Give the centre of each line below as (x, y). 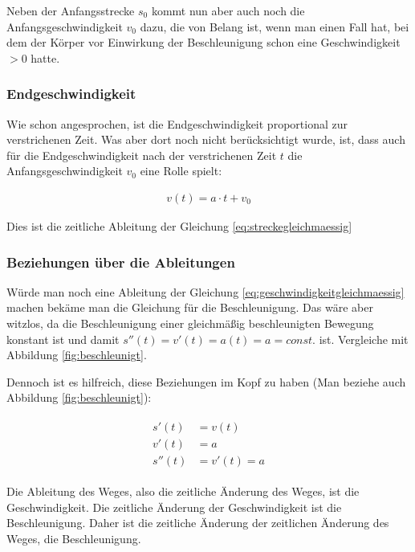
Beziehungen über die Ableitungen (121, 262)
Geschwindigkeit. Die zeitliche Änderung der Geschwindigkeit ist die (174, 507)
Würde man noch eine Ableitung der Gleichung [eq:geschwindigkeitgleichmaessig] (205, 291)
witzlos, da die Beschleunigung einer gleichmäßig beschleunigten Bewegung (190, 323)
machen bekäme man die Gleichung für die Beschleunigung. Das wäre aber (190, 307)
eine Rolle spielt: (181, 171)
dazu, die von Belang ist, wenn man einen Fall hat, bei (275, 26)
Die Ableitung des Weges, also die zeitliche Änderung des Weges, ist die (183, 491)
